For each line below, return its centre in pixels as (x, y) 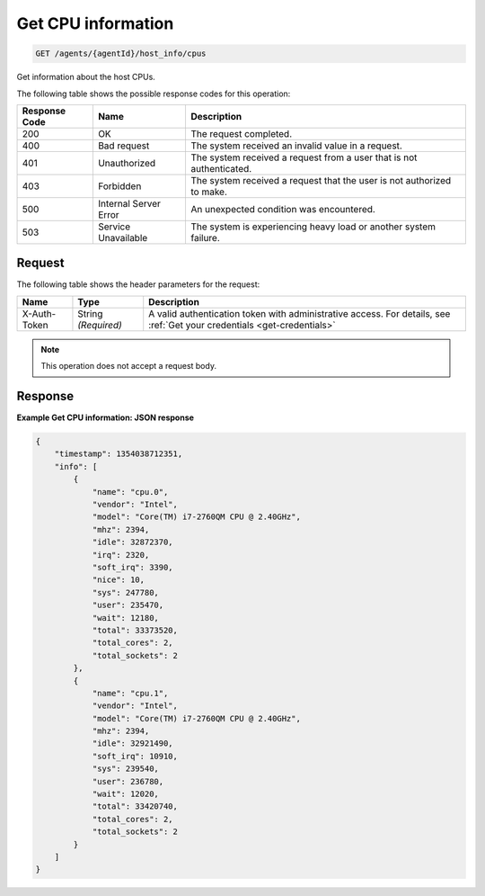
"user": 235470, (128, 605)
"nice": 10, (119, 580)
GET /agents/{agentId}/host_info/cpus (121, 54)
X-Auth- (39, 313)
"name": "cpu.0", (130, 492)
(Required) (100, 325)
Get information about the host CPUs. (86, 77)
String (90, 313)
